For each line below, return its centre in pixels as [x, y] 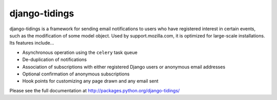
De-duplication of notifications [55, 59]
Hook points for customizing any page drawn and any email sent [90, 81]
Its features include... [32, 43]
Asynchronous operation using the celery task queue [80, 52]
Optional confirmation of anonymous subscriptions [76, 74]
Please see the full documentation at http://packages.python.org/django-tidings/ [95, 90]
